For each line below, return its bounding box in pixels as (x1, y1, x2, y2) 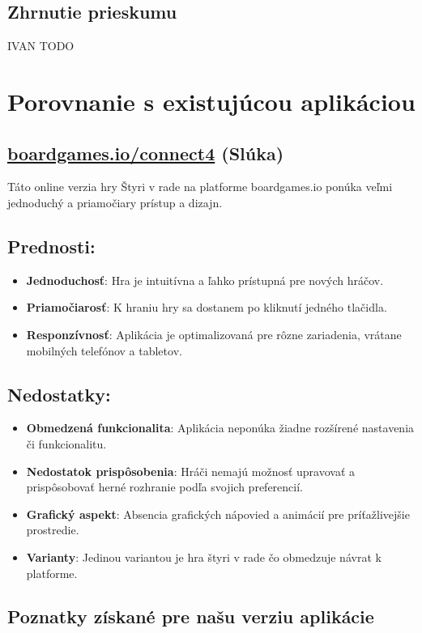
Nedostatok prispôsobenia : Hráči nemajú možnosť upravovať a (26, 462, 356, 479)
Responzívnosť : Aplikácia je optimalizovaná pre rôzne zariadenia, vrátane (26, 325, 402, 342)
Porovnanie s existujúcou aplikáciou (7, 84, 416, 117)
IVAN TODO (7, 37, 75, 54)
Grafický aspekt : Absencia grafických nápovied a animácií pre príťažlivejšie (26, 505, 410, 522)
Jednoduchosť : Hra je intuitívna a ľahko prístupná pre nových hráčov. (26, 271, 384, 288)
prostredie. (26, 521, 79, 538)
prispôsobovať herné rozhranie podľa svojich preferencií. (26, 478, 303, 495)
